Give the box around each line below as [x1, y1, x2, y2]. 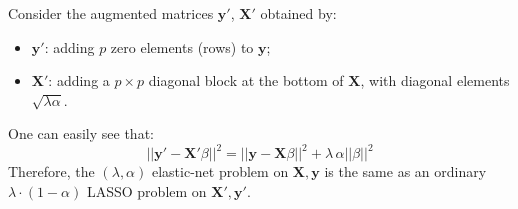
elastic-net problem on [151, 161, 289, 182]
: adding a [48, 70, 110, 91]
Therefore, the [8, 161, 95, 182]
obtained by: [260, 3, 337, 23]
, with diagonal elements [360, 70, 510, 91]
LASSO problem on [86, 181, 207, 202]
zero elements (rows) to [110, 36, 254, 57]
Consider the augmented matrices [8, 3, 214, 23]
